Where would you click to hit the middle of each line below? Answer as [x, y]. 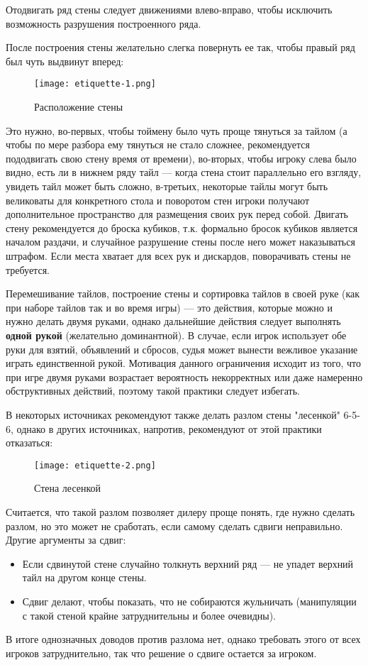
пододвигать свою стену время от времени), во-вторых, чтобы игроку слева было [181, 158]
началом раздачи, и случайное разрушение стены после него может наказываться [180, 242]
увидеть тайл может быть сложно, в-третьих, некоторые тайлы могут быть [167, 186]
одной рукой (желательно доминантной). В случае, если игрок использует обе [176, 335]
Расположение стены [79, 107]
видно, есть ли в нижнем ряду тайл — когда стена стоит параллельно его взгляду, [184, 172]
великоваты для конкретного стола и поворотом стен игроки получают [158, 200]
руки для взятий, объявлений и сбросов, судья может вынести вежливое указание [182, 349]
